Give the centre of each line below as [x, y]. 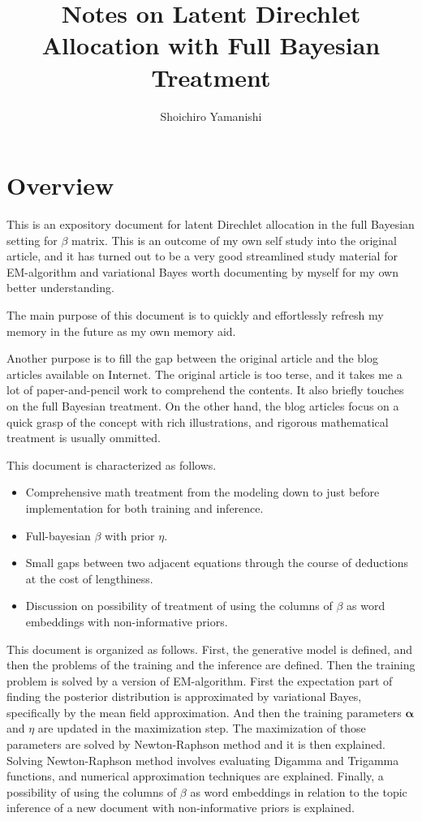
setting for [32, 240]
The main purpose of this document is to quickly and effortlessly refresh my [195, 315]
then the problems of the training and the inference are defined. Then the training [211, 665]
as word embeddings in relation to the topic [299, 791]
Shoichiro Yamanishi [211, 116]
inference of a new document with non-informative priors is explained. [181, 808]
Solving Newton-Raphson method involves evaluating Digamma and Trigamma [203, 760]
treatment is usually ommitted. [84, 438]
